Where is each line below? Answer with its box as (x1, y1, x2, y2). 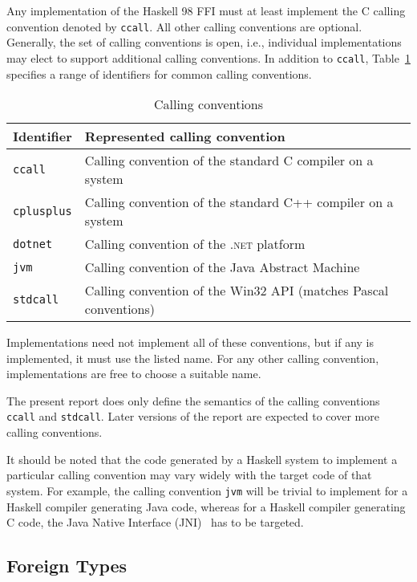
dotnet (13, 237, 53, 250)
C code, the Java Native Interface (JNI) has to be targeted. (6, 514, 304, 531)
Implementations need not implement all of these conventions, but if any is (6, 334, 374, 351)
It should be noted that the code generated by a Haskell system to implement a (6, 450, 398, 467)
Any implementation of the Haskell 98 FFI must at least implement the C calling (6, 2, 406, 18)
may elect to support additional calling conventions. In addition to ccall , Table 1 (6, 49, 411, 66)
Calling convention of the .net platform (84, 234, 306, 254)
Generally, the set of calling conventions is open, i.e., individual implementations (6, 34, 402, 51)
